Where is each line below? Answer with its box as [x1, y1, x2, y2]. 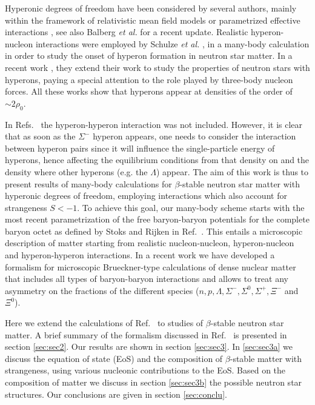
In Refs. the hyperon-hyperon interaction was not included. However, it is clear [5, 118, 303, 130]
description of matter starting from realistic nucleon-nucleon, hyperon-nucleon [5, 236, 294, 249]
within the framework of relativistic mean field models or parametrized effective [5, 13, 300, 26]
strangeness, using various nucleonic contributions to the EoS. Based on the [5, 364, 286, 377]
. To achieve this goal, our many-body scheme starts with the [77, 201, 305, 213]
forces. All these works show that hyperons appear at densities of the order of [5, 85, 293, 98]
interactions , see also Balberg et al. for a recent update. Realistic [5, 25, 248, 38]
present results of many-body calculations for [5, 177, 172, 190]
